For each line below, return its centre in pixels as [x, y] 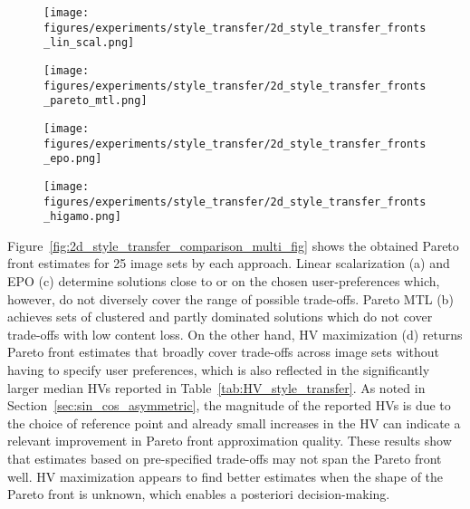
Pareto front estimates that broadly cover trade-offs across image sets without [223, 352]
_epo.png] [73, 159]
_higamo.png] [82, 217]
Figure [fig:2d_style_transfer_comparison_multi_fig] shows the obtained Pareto [233, 245]
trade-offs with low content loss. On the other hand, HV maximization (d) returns [235, 334]
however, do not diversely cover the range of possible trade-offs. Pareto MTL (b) [230, 298]
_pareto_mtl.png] [96, 101]
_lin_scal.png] [89, 43]
